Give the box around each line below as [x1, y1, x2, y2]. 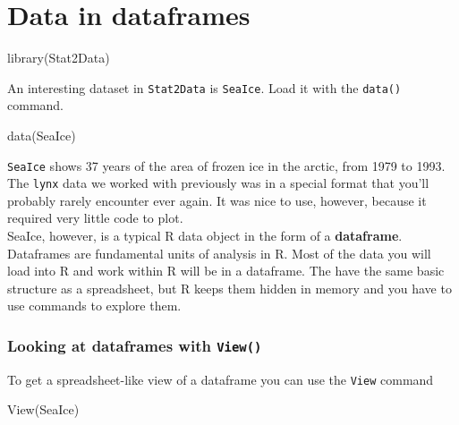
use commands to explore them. [7, 296, 182, 315]
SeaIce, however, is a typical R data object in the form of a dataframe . [7, 226, 403, 245]
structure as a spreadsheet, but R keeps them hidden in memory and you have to [7, 278, 452, 297]
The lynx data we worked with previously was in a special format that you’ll [7, 174, 429, 192]
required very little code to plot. [7, 208, 183, 227]
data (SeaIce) [7, 125, 76, 144]
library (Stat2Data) [7, 48, 110, 67]
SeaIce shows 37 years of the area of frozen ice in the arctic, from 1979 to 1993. [7, 156, 446, 174]
